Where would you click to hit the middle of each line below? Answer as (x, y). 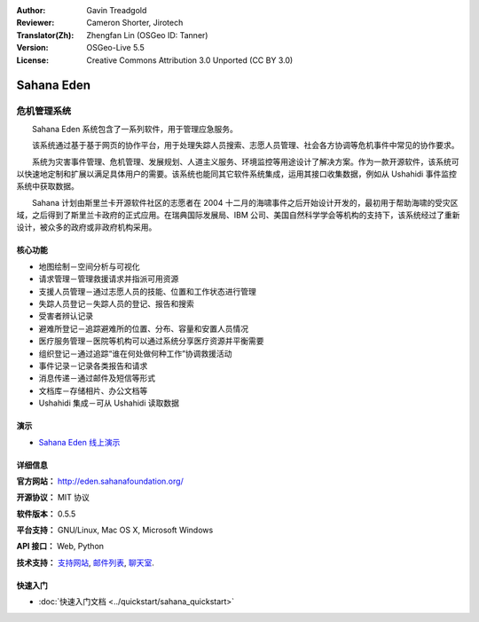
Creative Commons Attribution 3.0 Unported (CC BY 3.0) (190, 60)
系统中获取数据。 (47, 186)
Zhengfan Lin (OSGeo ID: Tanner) (147, 35)
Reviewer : (35, 23)
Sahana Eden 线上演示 (79, 442)
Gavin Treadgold (117, 10)
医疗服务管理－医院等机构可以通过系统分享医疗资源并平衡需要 (151, 341)
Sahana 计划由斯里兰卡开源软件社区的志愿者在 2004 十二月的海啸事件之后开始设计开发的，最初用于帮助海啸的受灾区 (245, 202)
